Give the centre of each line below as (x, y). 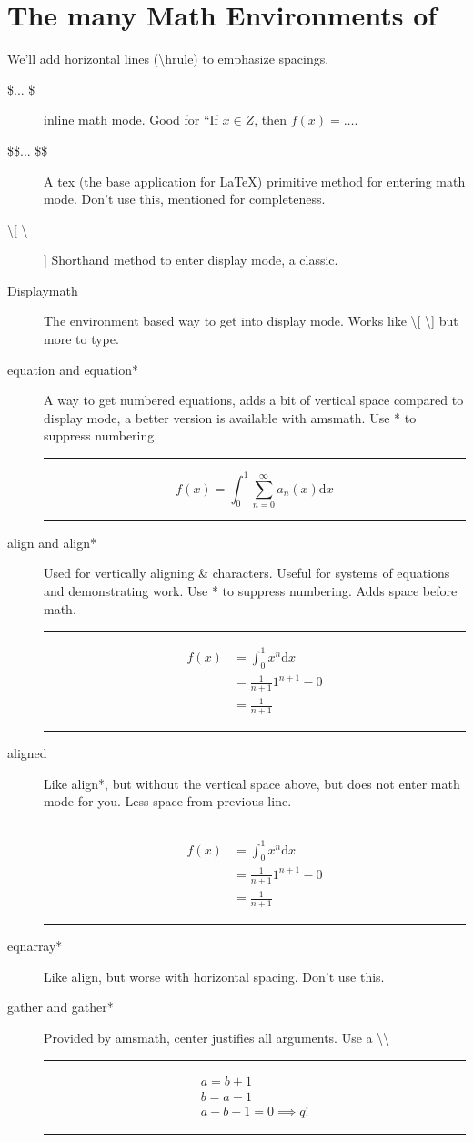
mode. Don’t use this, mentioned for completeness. (185, 199)
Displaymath (43, 290)
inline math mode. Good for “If (131, 120)
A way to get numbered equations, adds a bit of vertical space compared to (254, 400)
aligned (27, 753)
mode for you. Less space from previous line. (168, 801)
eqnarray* (35, 946)
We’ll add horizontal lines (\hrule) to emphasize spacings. (168, 59)
